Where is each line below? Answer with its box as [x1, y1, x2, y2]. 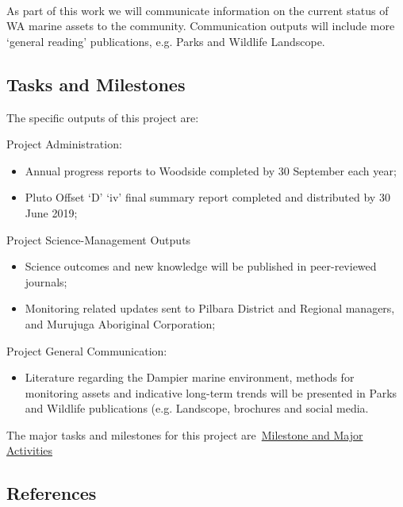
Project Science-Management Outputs [6, 231, 191, 248]
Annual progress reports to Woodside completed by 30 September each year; [25, 162, 397, 179]
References [6, 481, 97, 505]
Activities [6, 442, 53, 459]
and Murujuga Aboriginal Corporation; [25, 315, 216, 332]
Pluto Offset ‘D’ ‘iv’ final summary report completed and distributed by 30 [25, 189, 390, 205]
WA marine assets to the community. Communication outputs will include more [6, 17, 395, 34]
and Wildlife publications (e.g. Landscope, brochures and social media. [25, 400, 369, 417]
